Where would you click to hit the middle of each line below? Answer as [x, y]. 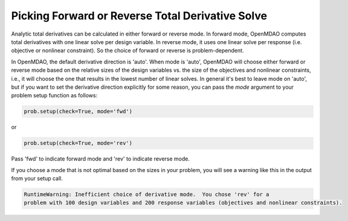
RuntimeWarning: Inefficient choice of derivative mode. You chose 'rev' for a [147, 194]
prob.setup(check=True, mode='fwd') [78, 111]
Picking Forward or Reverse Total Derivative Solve [139, 16]
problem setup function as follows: [54, 95]
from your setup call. [37, 178]
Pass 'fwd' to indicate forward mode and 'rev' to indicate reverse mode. [101, 159]
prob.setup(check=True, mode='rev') [78, 143]
